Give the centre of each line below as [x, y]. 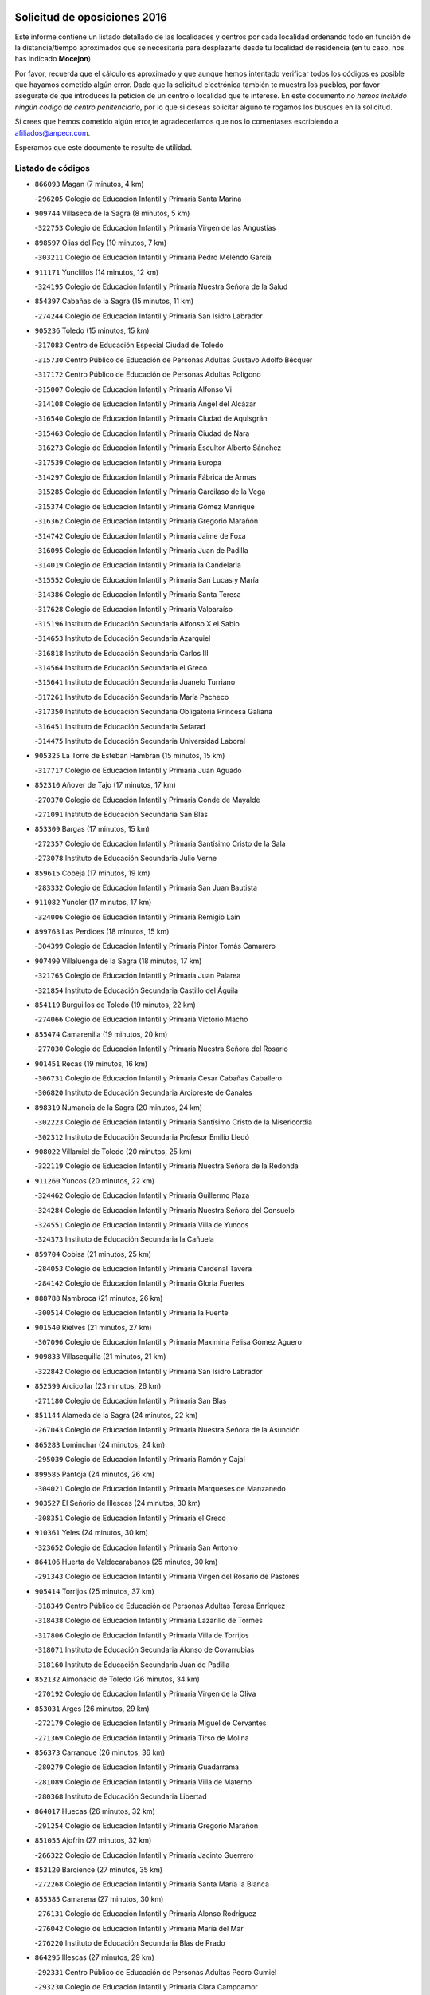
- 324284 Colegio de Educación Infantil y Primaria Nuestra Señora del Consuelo [164, 1210]
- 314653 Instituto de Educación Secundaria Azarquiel [123, 638]
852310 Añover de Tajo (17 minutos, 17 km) [106, 785]
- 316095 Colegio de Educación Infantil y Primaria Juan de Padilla [141, 550]
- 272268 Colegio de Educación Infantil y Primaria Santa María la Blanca [152, 1884]
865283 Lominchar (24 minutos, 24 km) [100, 1444]
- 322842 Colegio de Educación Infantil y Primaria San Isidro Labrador [149, 1371]
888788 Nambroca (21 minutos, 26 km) [99, 1298]
